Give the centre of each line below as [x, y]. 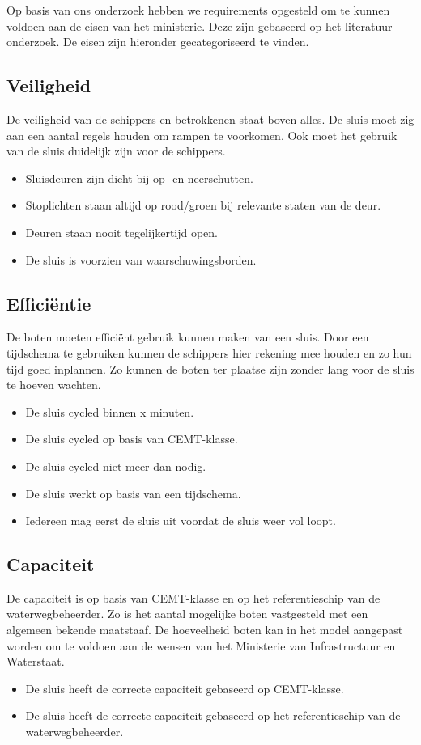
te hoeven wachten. [54, 385]
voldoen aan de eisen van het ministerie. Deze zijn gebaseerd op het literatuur [200, 25]
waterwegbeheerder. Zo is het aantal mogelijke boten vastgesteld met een [187, 614]
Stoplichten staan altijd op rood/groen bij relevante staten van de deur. [203, 205]
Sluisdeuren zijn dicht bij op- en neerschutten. [139, 178]
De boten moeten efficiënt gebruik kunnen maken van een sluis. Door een [188, 337]
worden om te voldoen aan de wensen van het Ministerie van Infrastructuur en [201, 645]
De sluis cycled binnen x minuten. [110, 411]
